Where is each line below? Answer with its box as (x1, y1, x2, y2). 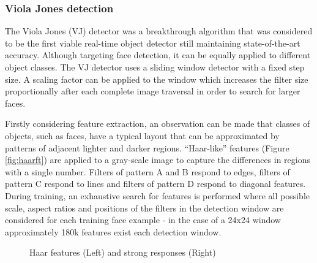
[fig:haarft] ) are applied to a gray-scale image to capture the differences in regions (5, 153, 311, 166)
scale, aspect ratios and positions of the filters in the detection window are (5, 201, 284, 214)
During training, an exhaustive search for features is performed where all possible (5, 189, 310, 202)
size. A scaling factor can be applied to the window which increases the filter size (5, 72, 308, 85)
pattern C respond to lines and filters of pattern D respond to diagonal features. (5, 177, 306, 190)
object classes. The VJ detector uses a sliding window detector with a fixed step (5, 61, 305, 73)
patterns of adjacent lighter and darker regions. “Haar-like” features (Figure (5, 141, 289, 154)
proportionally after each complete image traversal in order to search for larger (5, 85, 300, 97)
